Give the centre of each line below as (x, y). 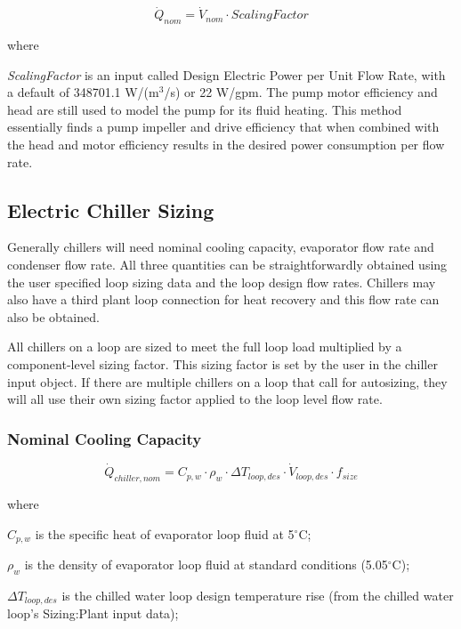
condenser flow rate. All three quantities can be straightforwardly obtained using (227, 264)
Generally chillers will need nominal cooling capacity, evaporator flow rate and (221, 247)
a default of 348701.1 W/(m (83, 92)
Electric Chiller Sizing (111, 210)
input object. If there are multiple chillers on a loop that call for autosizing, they (227, 381)
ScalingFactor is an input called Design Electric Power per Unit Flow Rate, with (226, 74)
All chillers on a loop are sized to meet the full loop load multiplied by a (205, 347)
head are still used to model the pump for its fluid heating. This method (205, 109)
